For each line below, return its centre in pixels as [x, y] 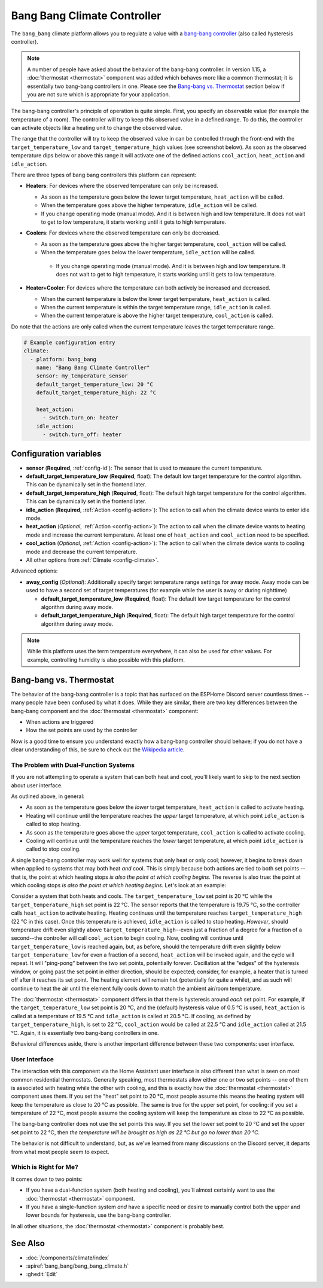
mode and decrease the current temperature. [82, 552]
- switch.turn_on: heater [81, 418]
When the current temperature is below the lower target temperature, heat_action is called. [156, 299]
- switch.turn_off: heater [82, 435]
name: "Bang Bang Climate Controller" [93, 368]
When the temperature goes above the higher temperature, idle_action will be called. [149, 205]
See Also [28, 1243]
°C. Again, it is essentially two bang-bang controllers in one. [85, 1033]
